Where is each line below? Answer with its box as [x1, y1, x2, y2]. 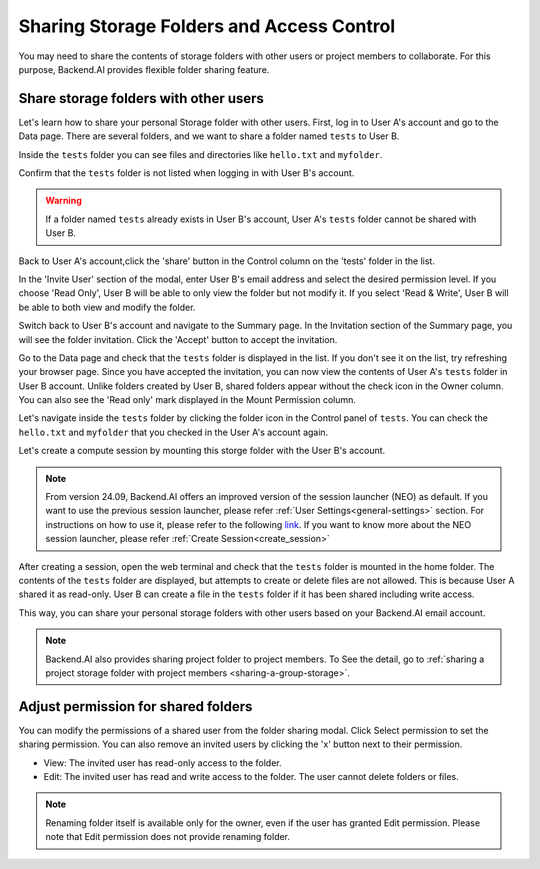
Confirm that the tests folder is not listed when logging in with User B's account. [18, 167, 355, 179]
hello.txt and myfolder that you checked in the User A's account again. [18, 426, 329, 438]
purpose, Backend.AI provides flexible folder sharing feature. [18, 63, 270, 75]
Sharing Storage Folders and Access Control [18, 15, 395, 37]
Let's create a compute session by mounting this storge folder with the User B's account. [18, 445, 386, 457]
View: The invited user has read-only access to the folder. [43, 756, 282, 769]
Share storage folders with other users [18, 90, 265, 107]
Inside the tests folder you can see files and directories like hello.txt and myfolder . [18, 148, 383, 160]
